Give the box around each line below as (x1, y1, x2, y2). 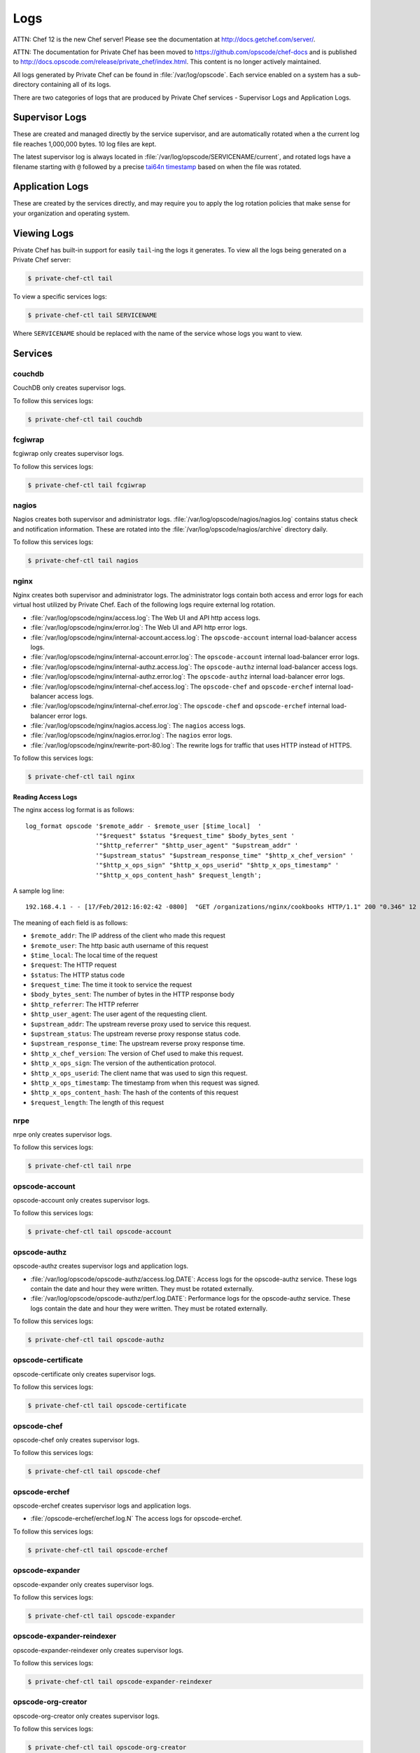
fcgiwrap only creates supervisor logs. (13, 449, 124, 458)
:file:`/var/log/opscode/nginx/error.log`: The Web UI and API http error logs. (30, 623, 248, 632)
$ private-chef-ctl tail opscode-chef (27, 1468, 161, 1475)
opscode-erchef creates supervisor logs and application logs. (13, 1501, 192, 1510)
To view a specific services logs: (13, 292, 108, 301)
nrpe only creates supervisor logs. (13, 1130, 112, 1139)
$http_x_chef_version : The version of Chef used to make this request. (30, 1049, 244, 1057)
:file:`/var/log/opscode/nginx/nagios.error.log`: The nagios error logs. (30, 731, 232, 740)
